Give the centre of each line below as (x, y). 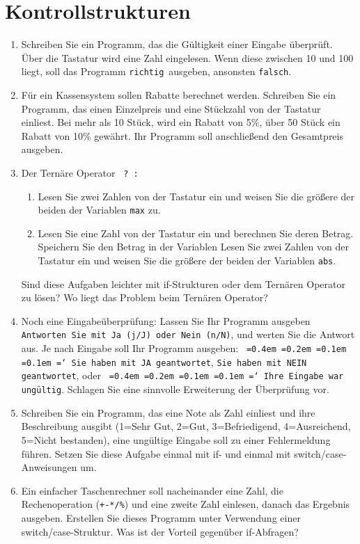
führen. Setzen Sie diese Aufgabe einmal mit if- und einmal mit (156, 453)
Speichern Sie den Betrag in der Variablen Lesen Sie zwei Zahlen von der (193, 247)
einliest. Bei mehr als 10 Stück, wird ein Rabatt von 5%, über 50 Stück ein (181, 122)
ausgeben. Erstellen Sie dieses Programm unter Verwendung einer (161, 517)
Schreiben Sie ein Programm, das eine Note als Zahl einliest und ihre (168, 412)
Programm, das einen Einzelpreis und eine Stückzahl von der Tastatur (171, 108)
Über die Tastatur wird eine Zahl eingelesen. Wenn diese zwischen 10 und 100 (187, 57)
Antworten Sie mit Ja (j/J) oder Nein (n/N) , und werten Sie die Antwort (188, 334)
